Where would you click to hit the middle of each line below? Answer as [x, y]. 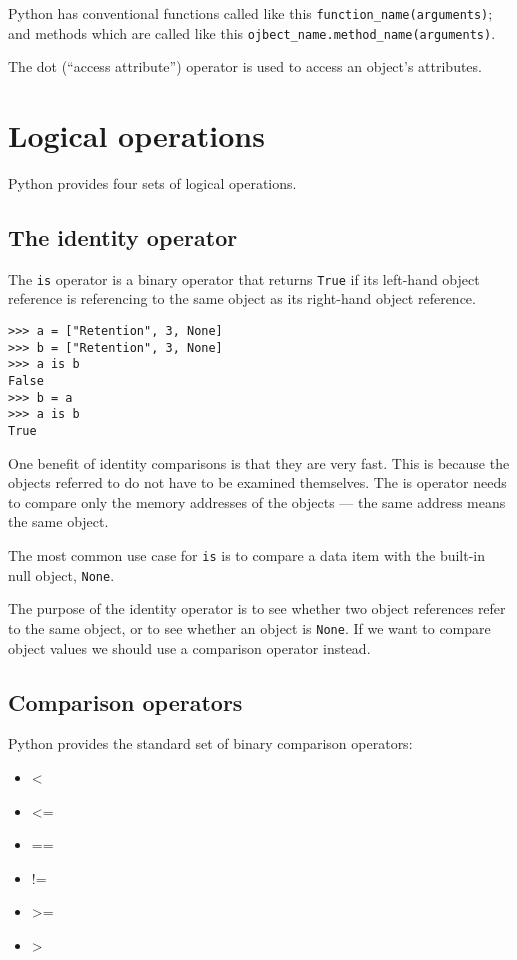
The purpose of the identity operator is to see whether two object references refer [257, 608]
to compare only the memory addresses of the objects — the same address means [257, 501]
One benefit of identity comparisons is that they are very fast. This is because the [259, 462]
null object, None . [61, 574]
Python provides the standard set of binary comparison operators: [210, 743]
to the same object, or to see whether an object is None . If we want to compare [249, 627]
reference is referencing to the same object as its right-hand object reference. [242, 298]
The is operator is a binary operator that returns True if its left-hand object [244, 278]
